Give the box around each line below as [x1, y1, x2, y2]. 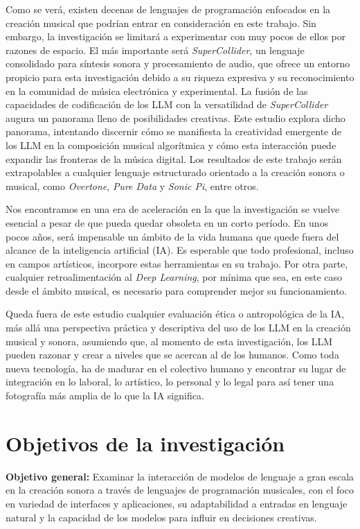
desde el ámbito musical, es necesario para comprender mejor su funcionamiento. [6, 283, 348, 297]
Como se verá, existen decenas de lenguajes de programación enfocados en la [6, 2, 331, 16]
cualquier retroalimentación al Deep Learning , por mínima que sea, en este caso [6, 270, 343, 284]
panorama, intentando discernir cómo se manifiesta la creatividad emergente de [6, 124, 341, 139]
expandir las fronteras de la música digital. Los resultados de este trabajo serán [6, 151, 342, 166]
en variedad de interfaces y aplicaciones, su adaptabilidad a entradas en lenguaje [6, 496, 348, 510]
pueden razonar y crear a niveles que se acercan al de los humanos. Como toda [6, 347, 339, 362]
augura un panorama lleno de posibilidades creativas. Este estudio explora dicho [6, 110, 345, 125]
